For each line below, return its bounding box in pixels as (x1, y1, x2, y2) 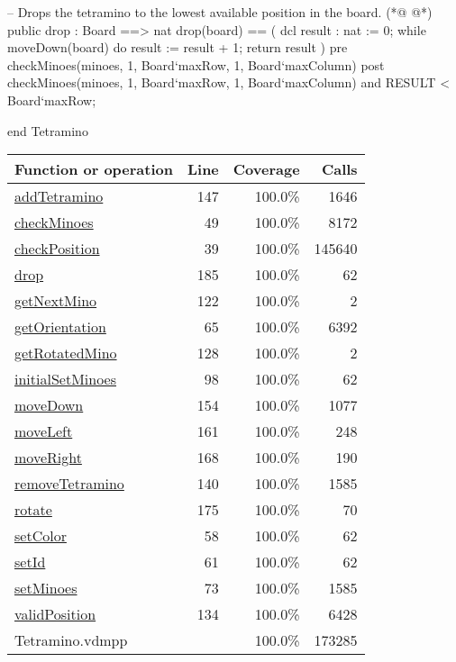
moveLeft (14, 421, 73, 442)
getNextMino (14, 290, 97, 312)
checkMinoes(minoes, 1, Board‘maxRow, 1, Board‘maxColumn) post (7, 55, 385, 74)
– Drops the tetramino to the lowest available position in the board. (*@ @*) (7, 3, 433, 21)
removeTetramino (14, 473, 124, 494)
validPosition (14, 603, 96, 625)
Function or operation (14, 159, 173, 180)
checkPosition (14, 238, 100, 259)
